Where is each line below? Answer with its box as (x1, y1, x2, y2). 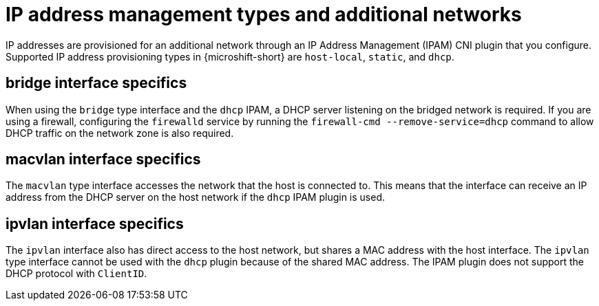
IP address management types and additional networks (6, 3, 522, 26)
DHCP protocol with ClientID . (6, 267, 147, 280)
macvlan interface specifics (6, 151, 201, 168)
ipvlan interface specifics (6, 215, 184, 232)
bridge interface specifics (6, 74, 187, 92)
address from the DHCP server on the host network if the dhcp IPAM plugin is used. (6, 191, 386, 204)
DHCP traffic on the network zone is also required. (6, 127, 234, 139)
